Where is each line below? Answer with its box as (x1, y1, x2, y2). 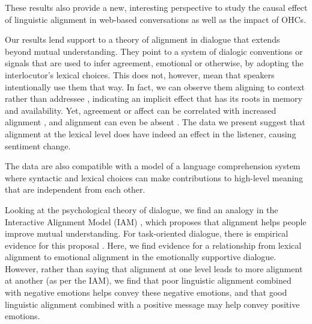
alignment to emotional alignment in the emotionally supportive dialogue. (5, 251, 277, 263)
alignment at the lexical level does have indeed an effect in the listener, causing (5, 127, 296, 140)
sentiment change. (5, 139, 71, 152)
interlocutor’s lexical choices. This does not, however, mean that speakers (5, 68, 275, 81)
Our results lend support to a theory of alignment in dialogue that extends (5, 33, 280, 46)
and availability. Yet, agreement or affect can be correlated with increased (5, 104, 277, 116)
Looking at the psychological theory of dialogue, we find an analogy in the (5, 203, 278, 216)
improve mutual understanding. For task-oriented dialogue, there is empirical (5, 227, 289, 240)
